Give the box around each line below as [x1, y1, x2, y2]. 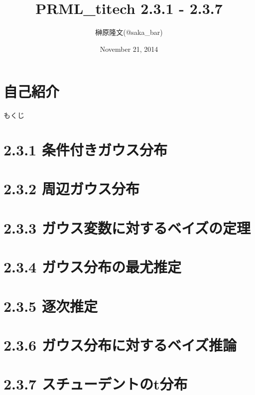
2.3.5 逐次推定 [3, 295, 98, 316]
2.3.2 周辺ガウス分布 [3, 178, 139, 199]
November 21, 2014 [100, 43, 158, 54]
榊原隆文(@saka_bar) [95, 27, 163, 37]
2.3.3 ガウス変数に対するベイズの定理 [3, 217, 251, 238]
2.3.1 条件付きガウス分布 [3, 139, 167, 160]
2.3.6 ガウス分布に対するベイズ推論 [3, 334, 237, 355]
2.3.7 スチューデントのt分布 [3, 374, 188, 394]
